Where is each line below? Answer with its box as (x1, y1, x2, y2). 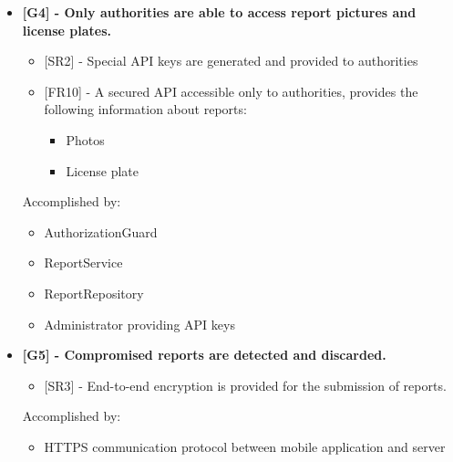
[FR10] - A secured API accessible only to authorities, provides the (44, 81, 418, 100)
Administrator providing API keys (44, 314, 235, 333)
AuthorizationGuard (44, 222, 158, 241)
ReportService (44, 253, 123, 272)
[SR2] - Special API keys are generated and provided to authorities (44, 51, 418, 70)
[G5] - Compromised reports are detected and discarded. (22, 345, 386, 364)
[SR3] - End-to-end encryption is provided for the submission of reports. (44, 375, 447, 394)
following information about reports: (44, 100, 247, 119)
